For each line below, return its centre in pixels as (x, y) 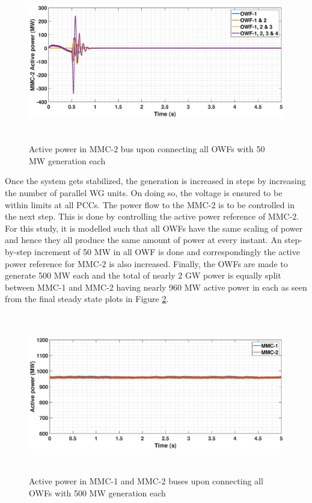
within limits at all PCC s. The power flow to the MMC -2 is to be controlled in (150, 204)
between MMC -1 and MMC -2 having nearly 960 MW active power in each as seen (156, 287)
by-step (18, 251)
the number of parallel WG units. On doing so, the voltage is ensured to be (144, 192)
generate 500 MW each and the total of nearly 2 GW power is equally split (143, 275)
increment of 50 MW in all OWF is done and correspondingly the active (167, 251)
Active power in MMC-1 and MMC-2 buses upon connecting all (146, 481)
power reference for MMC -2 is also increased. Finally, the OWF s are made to (146, 263)
